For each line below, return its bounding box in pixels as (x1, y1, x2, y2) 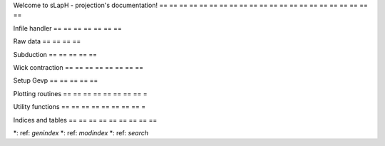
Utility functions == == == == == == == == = (13, 103, 146, 111)
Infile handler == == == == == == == (13, 24, 123, 32)
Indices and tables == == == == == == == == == (13, 115, 158, 124)
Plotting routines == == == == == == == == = (13, 89, 148, 98)
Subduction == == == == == (13, 50, 98, 58)
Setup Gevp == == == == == (13, 76, 98, 85)
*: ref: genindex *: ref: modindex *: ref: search (13, 128, 149, 137)
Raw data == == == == (13, 37, 81, 46)
